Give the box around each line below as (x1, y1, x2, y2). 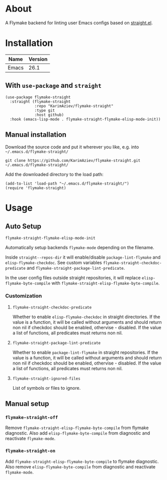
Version (28, 55, 48, 63)
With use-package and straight (5, 81, 102, 90)
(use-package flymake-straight (5, 94, 71, 100)
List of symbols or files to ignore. (12, 385, 81, 391)
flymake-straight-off (5, 414, 58, 421)
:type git (34, 108, 55, 113)
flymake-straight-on (5, 448, 56, 454)
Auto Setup (5, 222, 42, 231)
